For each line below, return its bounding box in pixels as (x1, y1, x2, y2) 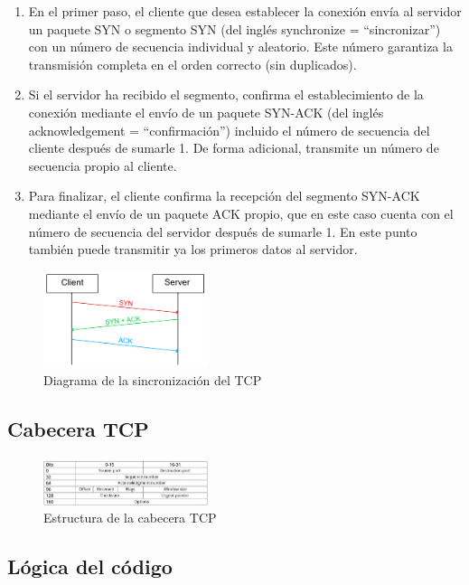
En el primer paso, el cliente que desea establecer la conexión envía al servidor (28, 2, 462, 20)
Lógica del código (7, 552, 173, 580)
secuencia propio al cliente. (28, 156, 177, 175)
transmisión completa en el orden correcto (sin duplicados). (28, 54, 357, 73)
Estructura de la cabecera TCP (43, 508, 217, 527)
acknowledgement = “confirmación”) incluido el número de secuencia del (28, 120, 430, 139)
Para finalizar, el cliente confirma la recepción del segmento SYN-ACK (28, 186, 420, 205)
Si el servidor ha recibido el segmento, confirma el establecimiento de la (28, 85, 424, 104)
